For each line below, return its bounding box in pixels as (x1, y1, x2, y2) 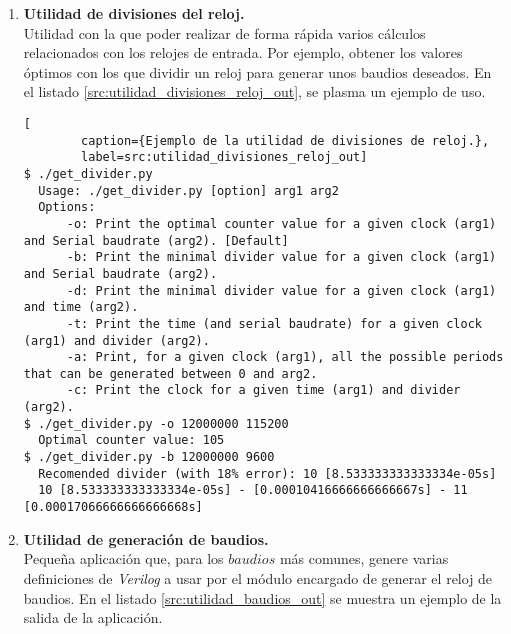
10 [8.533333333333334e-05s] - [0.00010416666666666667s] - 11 (38, 483, 468, 498)
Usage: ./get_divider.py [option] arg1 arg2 (38, 183, 339, 198)
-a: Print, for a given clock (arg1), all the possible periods (66, 350, 504, 365)
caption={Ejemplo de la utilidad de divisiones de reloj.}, (81, 133, 490, 148)
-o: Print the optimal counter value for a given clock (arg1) (66, 216, 497, 231)
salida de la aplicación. (23, 607, 163, 628)
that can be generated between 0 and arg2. (23, 366, 318, 381)
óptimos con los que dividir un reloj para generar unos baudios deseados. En (23, 61, 492, 82)
